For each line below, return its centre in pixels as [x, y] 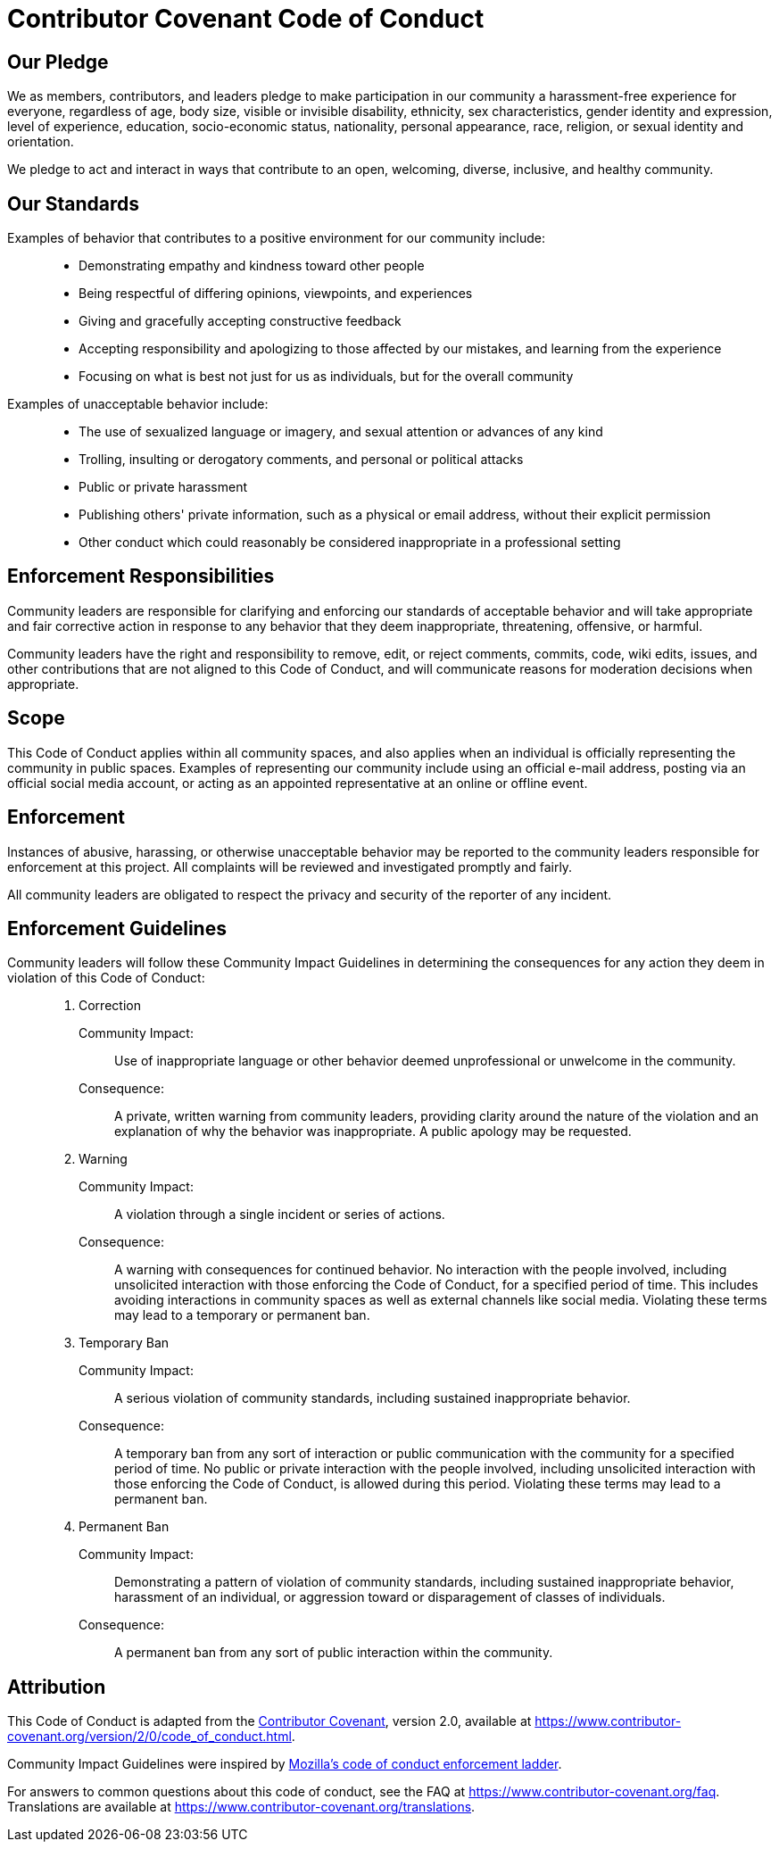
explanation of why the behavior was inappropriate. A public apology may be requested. [373, 1132]
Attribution [57, 1687]
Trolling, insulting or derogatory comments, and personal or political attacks [301, 460]
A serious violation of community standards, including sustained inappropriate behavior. [373, 1398]
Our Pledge [58, 62]
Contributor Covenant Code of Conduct [246, 19]
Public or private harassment [163, 487]
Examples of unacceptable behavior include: [138, 404]
